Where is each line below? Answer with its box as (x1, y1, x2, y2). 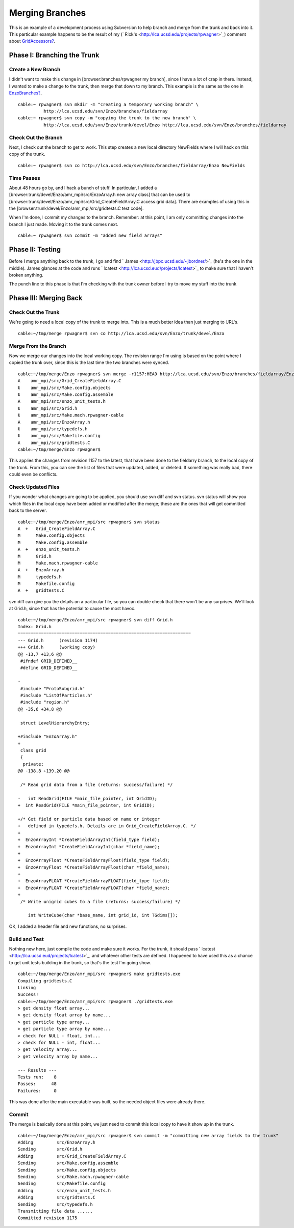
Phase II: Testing (9, 246, 61, 254)
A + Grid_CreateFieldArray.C (18, 526, 96, 531)
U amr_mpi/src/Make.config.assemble (18, 391, 114, 397)
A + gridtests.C (18, 587, 65, 593)
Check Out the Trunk (9, 309, 60, 316)
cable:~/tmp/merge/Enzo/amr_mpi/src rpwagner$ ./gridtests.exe (18, 999, 173, 1004)
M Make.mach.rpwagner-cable (18, 560, 98, 566)
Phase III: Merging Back (9, 294, 83, 302)
